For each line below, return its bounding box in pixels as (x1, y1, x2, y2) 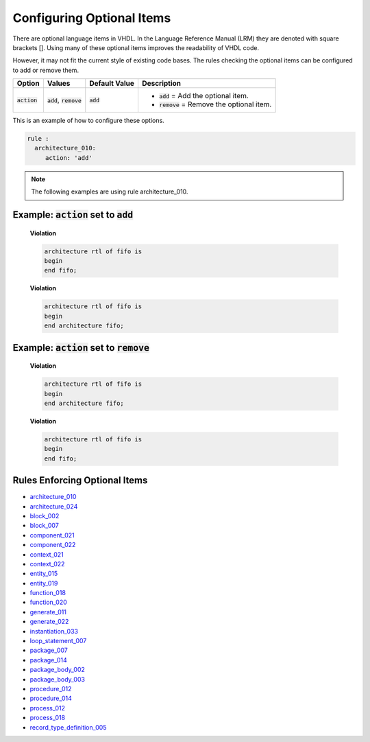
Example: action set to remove (12, 342, 150, 353)
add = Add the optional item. (158, 91, 249, 101)
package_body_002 (29, 666, 86, 674)
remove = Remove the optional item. (158, 100, 272, 109)
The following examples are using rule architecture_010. (31, 187, 188, 196)
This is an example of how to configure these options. (12, 117, 164, 125)
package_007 (29, 646, 68, 655)
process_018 (29, 714, 65, 722)
